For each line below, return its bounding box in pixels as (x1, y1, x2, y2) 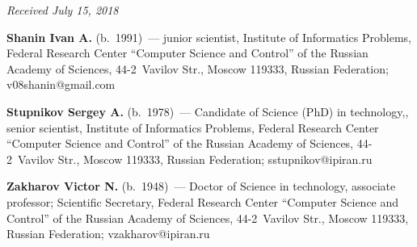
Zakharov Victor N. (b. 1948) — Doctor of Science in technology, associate (6, 178, 396, 195)
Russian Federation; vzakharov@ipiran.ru (6, 225, 210, 242)
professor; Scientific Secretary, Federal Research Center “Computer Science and (6, 193, 399, 210)
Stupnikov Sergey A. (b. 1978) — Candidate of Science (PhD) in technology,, (6, 103, 409, 119)
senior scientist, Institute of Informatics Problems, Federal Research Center (6, 119, 379, 136)
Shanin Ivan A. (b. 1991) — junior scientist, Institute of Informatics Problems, (6, 28, 411, 45)
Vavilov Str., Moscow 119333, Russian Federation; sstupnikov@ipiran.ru (17, 150, 373, 167)
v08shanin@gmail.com (6, 76, 116, 93)
